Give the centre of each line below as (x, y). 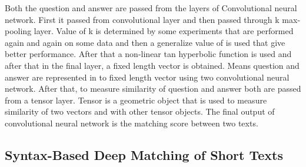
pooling (18, 31)
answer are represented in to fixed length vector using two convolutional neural (147, 77)
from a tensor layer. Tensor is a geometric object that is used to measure (136, 100)
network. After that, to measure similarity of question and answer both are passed (153, 88)
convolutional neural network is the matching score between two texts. (132, 123)
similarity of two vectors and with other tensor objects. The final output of (140, 111)
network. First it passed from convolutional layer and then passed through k (142, 19)
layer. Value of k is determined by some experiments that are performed (164, 31)
